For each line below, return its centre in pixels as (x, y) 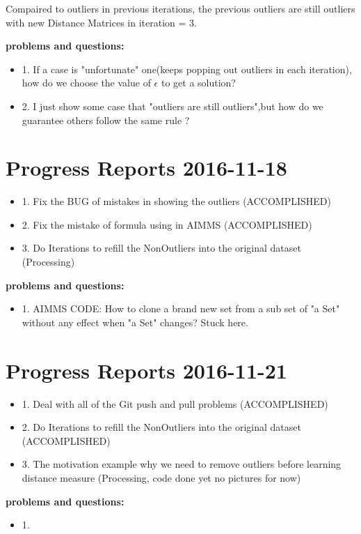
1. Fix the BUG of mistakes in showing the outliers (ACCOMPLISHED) (176, 201)
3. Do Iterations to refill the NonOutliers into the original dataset (161, 248)
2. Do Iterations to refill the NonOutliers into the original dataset (161, 427)
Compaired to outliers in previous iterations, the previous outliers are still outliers (180, 8)
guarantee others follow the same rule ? (106, 120)
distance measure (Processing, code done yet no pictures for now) (161, 477)
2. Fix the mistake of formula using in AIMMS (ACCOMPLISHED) (167, 224)
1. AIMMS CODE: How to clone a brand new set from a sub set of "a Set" (181, 308)
